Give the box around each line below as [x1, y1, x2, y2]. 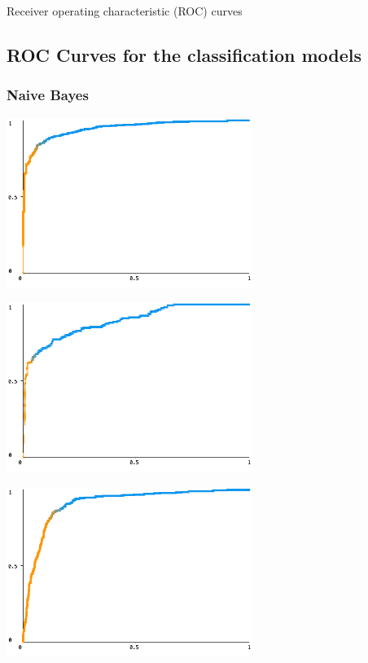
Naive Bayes [7, 85, 89, 105]
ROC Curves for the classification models [7, 42, 362, 67]
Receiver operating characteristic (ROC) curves [7, 2, 243, 19]
